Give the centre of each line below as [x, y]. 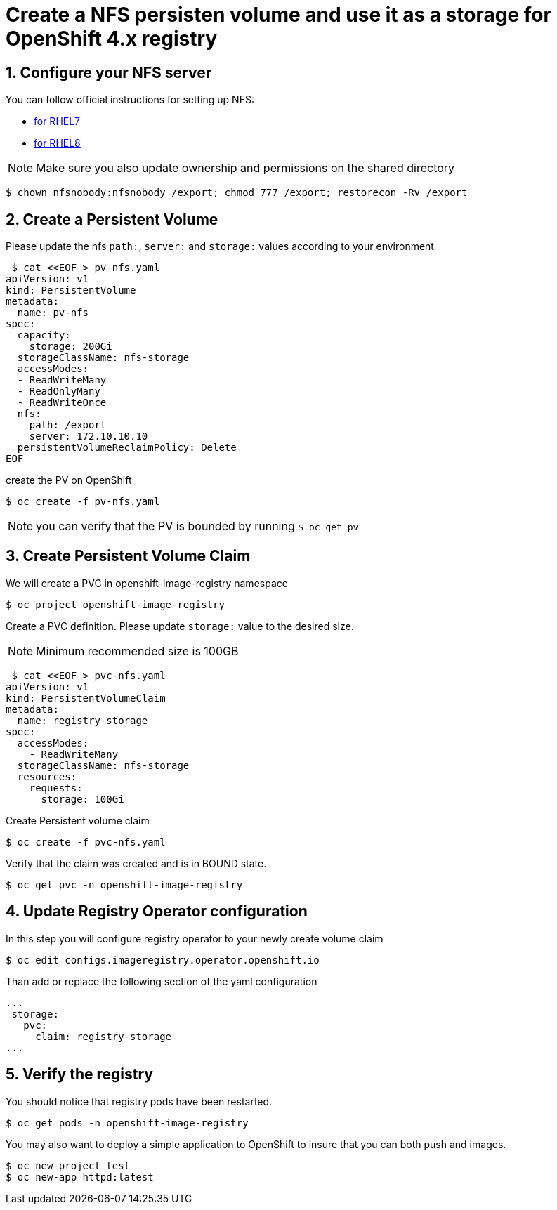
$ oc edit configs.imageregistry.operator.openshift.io [163, 960]
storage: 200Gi [71, 347]
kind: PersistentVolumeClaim [86, 698]
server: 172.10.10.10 [89, 436]
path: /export [68, 425]
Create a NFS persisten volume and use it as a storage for [278, 15]
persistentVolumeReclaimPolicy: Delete [127, 448]
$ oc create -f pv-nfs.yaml [83, 502]
